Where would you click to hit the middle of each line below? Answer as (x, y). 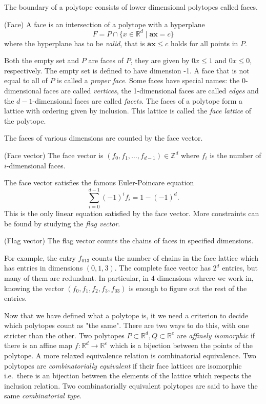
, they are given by (160, 60)
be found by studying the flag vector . (62, 223)
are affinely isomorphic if (216, 335)
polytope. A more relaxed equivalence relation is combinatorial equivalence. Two (130, 355)
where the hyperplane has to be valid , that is (75, 43)
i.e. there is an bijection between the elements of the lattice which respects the (128, 376)
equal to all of (26, 80)
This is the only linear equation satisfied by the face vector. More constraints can (132, 213)
